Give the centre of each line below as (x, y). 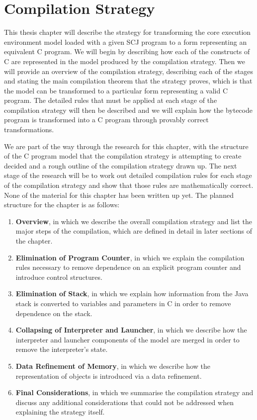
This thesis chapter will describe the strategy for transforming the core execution (128, 32)
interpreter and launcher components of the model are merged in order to (128, 339)
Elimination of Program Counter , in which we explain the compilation (130, 257)
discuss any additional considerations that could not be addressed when (125, 402)
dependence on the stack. (54, 313)
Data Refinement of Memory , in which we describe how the (113, 366)
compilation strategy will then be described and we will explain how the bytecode (128, 110)
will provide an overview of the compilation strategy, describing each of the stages (128, 71)
